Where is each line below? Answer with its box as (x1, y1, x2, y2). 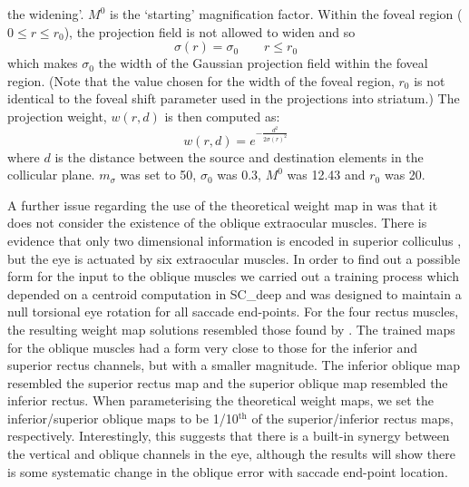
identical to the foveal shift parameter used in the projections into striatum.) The (7, 89, 460, 108)
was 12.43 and (287, 165, 366, 184)
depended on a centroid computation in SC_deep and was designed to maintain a (7, 284, 462, 303)
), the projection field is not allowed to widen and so (64, 22, 356, 41)
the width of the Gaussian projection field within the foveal (98, 54, 428, 73)
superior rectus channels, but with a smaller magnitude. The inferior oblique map (7, 356, 461, 375)
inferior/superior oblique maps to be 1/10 (7, 408, 239, 427)
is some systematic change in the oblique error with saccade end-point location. (7, 462, 448, 481)
